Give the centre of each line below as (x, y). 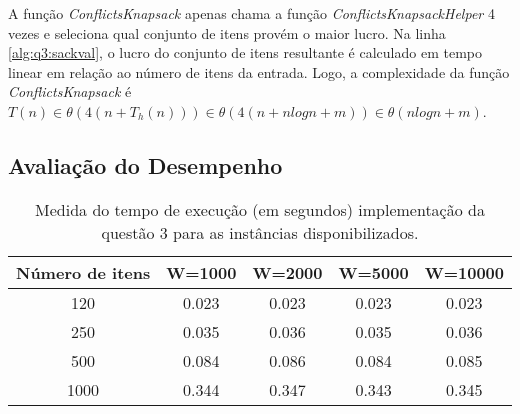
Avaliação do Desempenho (145, 164)
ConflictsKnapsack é (70, 91)
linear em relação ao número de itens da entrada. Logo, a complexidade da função (259, 71)
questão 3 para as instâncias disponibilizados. (260, 232)
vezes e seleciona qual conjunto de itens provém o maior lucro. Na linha (227, 32)
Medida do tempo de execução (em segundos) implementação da (260, 209)
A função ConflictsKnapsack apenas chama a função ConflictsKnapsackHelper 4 (251, 13)
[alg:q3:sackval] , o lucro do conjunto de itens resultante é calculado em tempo (245, 52)
